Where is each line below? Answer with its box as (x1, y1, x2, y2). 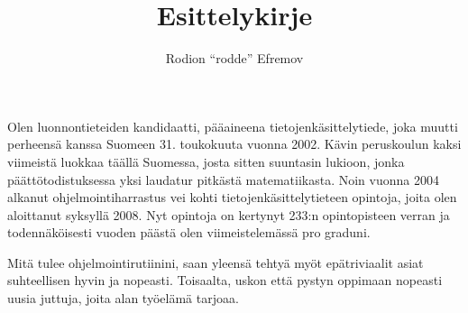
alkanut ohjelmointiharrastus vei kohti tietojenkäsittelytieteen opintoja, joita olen (7, 188, 457, 207)
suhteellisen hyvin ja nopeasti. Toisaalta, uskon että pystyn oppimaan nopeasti (7, 271, 443, 290)
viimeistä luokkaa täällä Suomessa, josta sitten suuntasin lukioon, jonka (7, 152, 405, 170)
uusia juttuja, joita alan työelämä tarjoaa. (7, 289, 239, 308)
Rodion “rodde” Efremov (165, 49, 304, 68)
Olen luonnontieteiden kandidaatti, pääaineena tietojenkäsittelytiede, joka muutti (7, 116, 458, 135)
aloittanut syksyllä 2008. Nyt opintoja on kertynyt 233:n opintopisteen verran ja (7, 205, 450, 224)
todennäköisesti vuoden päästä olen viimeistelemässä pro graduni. (7, 223, 371, 242)
